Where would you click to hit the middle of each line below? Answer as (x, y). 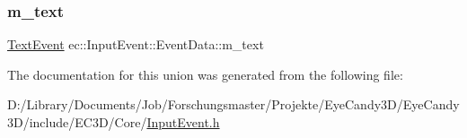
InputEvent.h (183, 122)
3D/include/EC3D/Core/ (77, 122)
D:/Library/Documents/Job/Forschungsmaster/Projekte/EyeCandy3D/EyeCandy (233, 104)
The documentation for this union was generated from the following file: (205, 74)
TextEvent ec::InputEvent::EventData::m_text (136, 44)
